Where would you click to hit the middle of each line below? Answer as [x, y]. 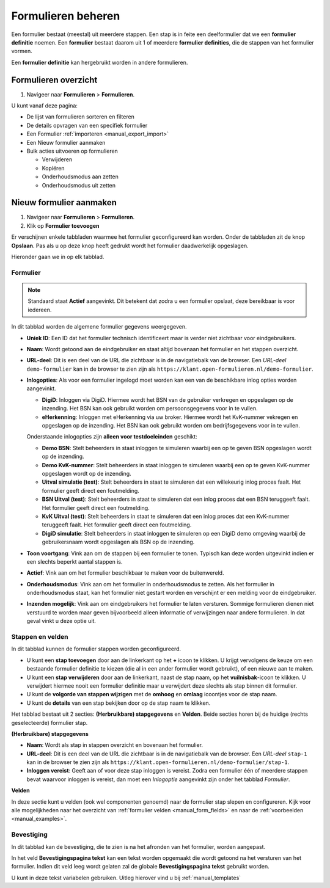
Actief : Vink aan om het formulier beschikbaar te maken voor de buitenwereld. [125, 573]
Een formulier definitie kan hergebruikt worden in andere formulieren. [100, 62]
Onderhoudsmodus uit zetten [79, 185]
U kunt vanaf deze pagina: [44, 106]
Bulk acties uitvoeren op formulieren [72, 151]
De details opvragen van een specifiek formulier [87, 125]
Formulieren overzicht [54, 80]
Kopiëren [53, 168]
